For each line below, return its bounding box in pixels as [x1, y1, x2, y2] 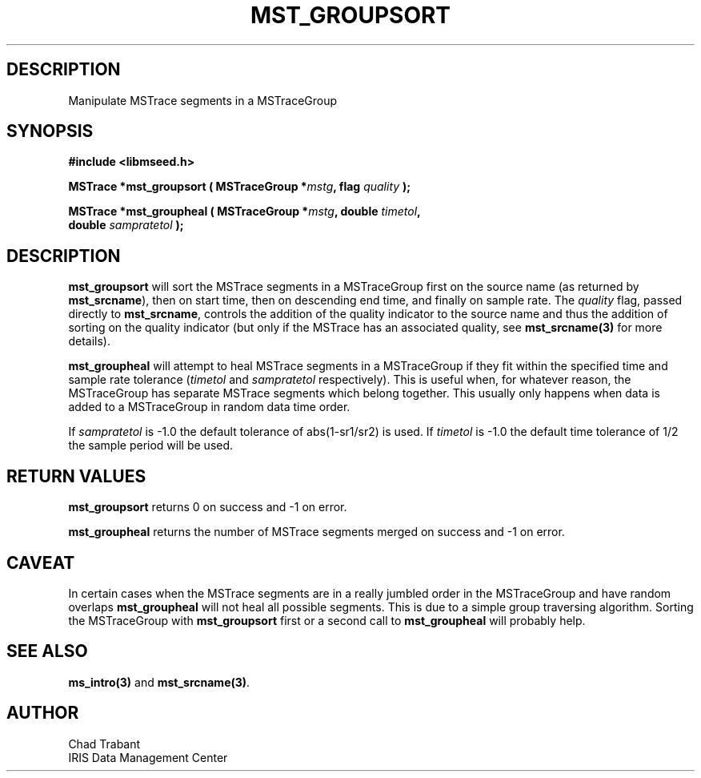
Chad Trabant [68, 736, 141, 751]
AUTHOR [6, 703, 79, 724]
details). [68, 334, 110, 349]
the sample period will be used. [68, 438, 234, 453]
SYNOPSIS [6, 121, 94, 142]
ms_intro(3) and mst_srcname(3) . [68, 675, 250, 689]
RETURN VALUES [6, 466, 146, 486]
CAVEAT [6, 552, 75, 573]
